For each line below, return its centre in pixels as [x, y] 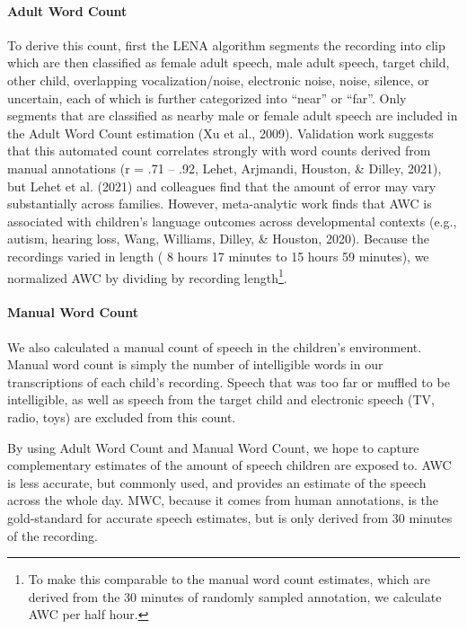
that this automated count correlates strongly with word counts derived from [219, 151]
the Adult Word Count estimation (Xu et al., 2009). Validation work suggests [220, 133]
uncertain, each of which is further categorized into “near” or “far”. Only [207, 97]
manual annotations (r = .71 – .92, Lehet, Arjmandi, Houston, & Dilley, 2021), [225, 168]
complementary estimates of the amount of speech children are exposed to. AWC [229, 465]
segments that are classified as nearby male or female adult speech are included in [233, 115]
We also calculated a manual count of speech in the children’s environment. [215, 346]
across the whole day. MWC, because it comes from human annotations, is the [223, 500]
